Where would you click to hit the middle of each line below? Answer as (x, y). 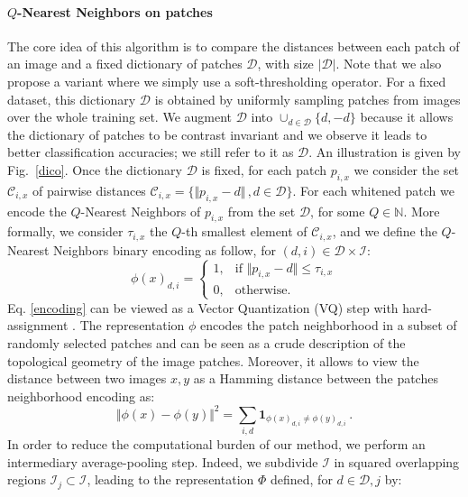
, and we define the (385, 231)
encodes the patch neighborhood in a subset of (328, 325)
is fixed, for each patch (264, 169)
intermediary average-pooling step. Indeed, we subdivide (163, 461)
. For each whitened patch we (373, 190)
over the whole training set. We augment (120, 117)
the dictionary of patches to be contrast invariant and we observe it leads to (217, 134)
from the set (262, 211)
